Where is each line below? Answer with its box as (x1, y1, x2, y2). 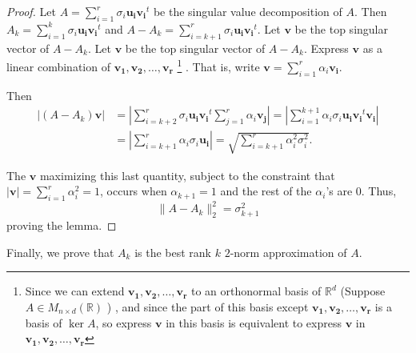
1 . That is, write (177, 56, 260, 74)
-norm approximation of (230, 243, 347, 260)
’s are (326, 183, 353, 199)
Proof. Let (6, 3, 56, 19)
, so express (95, 314, 152, 331)
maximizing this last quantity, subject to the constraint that (39, 166, 335, 183)
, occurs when (99, 183, 167, 199)
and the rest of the (220, 183, 312, 199)
